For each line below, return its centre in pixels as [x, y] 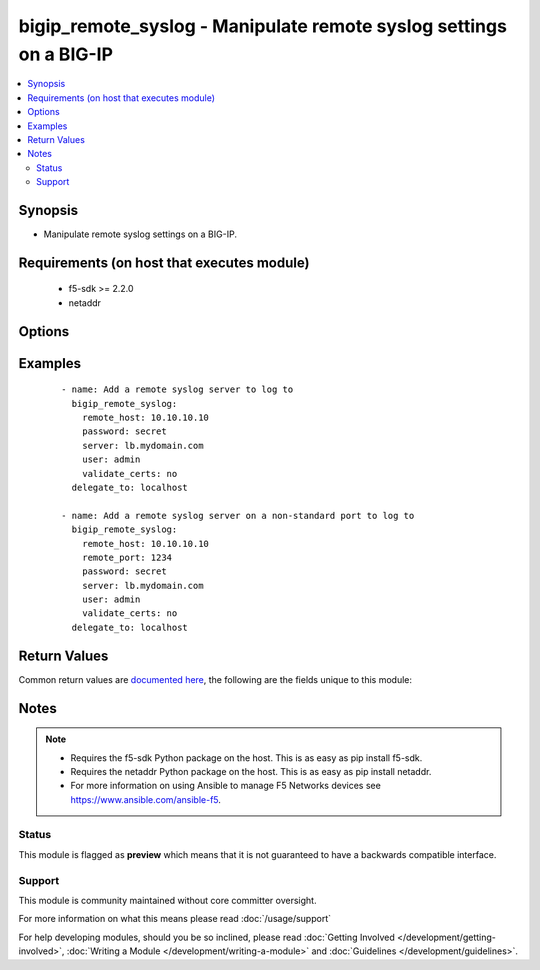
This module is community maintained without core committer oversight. [167, 900]
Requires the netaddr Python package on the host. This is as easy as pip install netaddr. [251, 771]
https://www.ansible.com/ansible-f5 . [146, 799]
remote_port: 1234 [127, 557]
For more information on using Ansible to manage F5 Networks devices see [226, 786]
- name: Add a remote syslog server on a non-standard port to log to [238, 515]
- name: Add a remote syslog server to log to [177, 389]
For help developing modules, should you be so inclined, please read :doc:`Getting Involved [206, 937]
